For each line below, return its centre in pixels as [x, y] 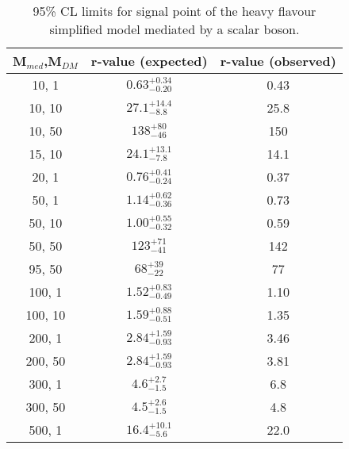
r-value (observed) [278, 61]
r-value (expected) [149, 61]
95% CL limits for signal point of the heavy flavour [174, 11]
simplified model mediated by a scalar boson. [174, 29]
